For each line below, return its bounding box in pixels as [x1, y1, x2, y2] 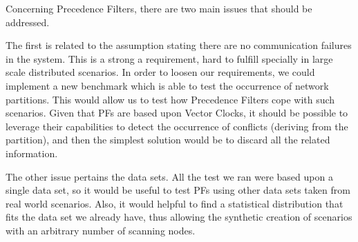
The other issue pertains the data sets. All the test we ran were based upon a [6, 169, 333, 183]
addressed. [6, 14, 50, 29]
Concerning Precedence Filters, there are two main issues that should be [6, 1, 312, 15]
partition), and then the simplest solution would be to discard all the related [6, 132, 330, 147]
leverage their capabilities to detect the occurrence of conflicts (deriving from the [6, 119, 348, 133]
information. [6, 145, 58, 160]
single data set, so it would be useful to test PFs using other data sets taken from [6, 183, 350, 197]
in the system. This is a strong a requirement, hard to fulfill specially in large [6, 51, 333, 65]
